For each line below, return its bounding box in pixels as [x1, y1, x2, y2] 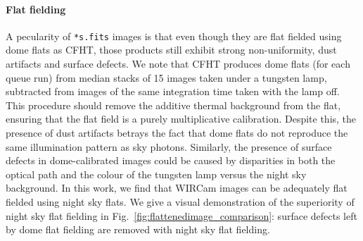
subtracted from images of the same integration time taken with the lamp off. [6, 84, 340, 99]
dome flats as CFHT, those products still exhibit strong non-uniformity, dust [6, 42, 337, 57]
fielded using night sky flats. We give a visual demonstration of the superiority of [6, 194, 355, 209]
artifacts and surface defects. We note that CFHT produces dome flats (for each [6, 56, 350, 71]
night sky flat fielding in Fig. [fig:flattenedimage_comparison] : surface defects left [6, 208, 357, 223]
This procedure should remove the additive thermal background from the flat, [6, 97, 341, 112]
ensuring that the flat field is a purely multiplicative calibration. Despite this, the [6, 111, 357, 126]
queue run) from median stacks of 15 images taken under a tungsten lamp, [6, 70, 327, 85]
